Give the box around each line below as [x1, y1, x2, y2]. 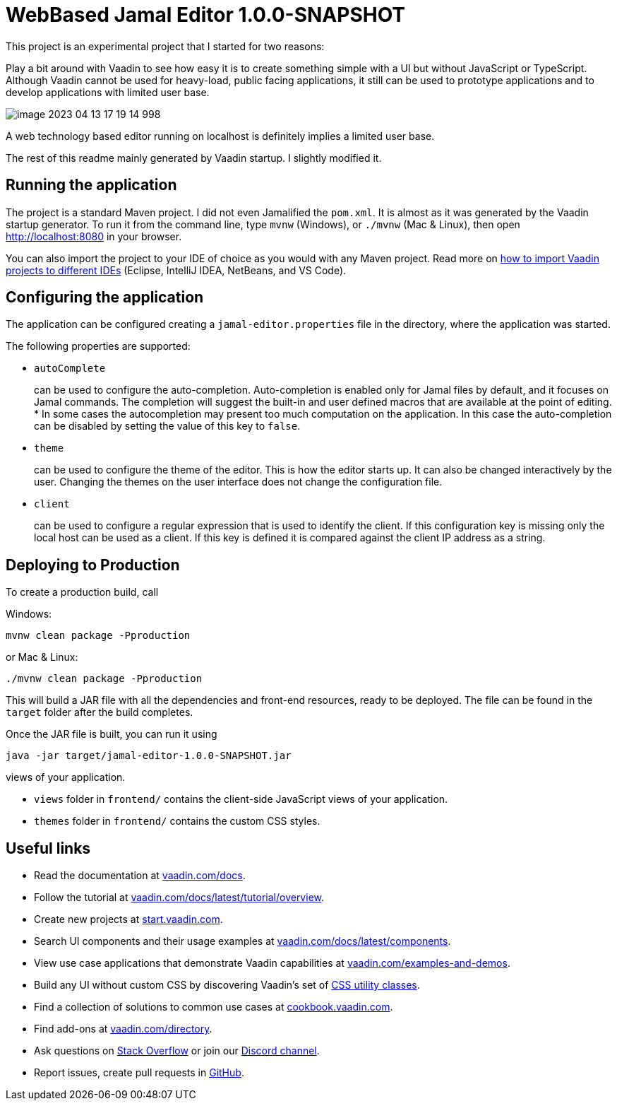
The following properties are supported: [6, 340, 191, 353]
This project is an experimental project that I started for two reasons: [6, 40, 325, 52]
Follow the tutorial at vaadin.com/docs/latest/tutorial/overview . [34, 891, 325, 904]
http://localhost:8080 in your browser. [6, 230, 182, 242]
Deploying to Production [6, 555, 180, 574]
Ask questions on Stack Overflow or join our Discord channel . [34, 1045, 320, 1057]
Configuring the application [6, 288, 204, 307]
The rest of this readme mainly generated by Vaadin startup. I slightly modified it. [6, 151, 382, 164]
